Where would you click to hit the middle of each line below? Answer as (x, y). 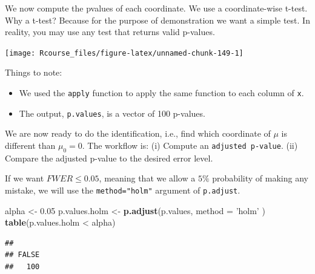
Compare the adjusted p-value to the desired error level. (109, 158)
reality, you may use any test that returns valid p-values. (110, 32)
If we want (25, 178)
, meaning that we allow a (147, 178)
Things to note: (34, 72)
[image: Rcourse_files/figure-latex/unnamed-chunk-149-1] (124, 53)
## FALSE (22, 255)
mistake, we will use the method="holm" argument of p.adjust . (123, 190)
